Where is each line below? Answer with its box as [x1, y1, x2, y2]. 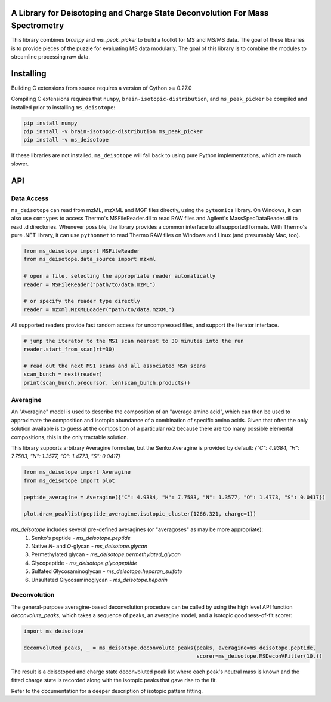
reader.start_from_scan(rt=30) [23, 346, 116, 352]
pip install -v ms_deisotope [23, 136, 109, 143]
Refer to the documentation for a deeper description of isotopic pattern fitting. [11, 688, 203, 695]
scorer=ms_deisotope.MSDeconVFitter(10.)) [196, 653, 323, 660]
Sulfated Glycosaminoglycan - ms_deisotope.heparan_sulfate [31, 568, 182, 575]
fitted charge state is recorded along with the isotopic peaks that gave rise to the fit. [11, 676, 218, 683]
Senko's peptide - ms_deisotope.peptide [31, 534, 131, 541]
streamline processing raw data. [11, 53, 91, 60]
